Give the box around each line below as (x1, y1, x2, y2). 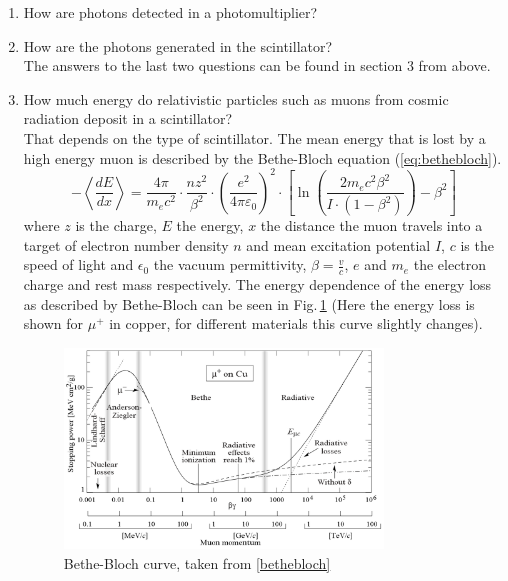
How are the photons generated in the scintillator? (23, 35, 333, 56)
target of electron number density (23, 234, 229, 255)
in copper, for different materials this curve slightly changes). (109, 313, 483, 334)
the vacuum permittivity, (153, 254, 307, 275)
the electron (413, 254, 487, 275)
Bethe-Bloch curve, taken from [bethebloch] (63, 552, 331, 573)
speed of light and (23, 254, 134, 275)
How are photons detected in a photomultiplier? (23, 2, 318, 22)
